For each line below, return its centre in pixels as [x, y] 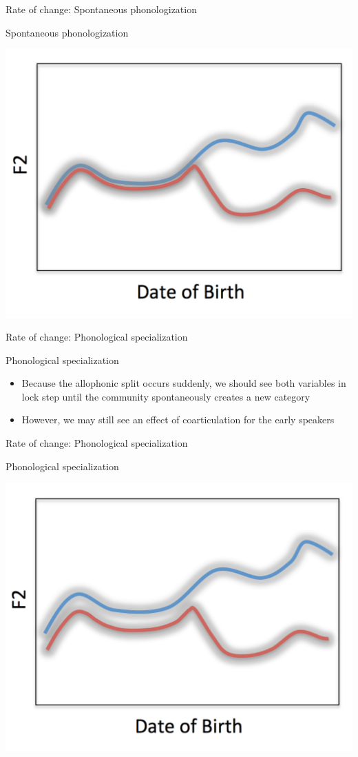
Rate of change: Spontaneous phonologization [101, 9]
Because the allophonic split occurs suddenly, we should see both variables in [184, 383]
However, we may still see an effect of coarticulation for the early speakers [178, 420]
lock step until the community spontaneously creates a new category [166, 396]
